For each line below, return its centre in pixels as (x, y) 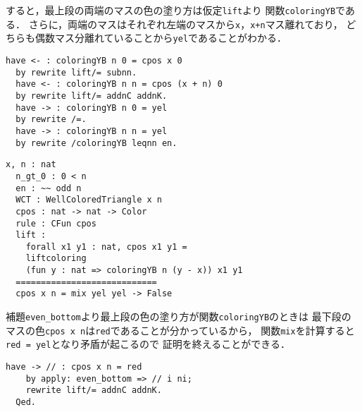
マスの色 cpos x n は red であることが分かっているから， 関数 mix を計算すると (180, 330)
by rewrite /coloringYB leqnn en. (96, 143)
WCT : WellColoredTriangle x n (89, 200)
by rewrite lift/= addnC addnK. (92, 96)
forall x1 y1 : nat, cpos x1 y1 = (106, 247)
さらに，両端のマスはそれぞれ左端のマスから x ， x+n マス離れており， (186, 24)
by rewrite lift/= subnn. (76, 72)
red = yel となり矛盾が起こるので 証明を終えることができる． (148, 344)
